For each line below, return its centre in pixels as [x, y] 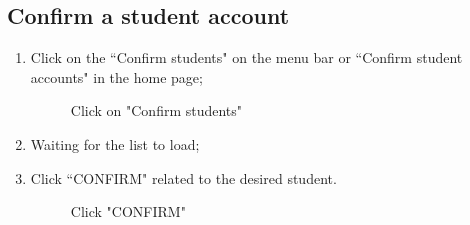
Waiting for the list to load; [115, 143]
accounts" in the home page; [116, 76]
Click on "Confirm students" [156, 110]
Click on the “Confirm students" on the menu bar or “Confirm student [246, 57]
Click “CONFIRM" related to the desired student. [183, 177]
